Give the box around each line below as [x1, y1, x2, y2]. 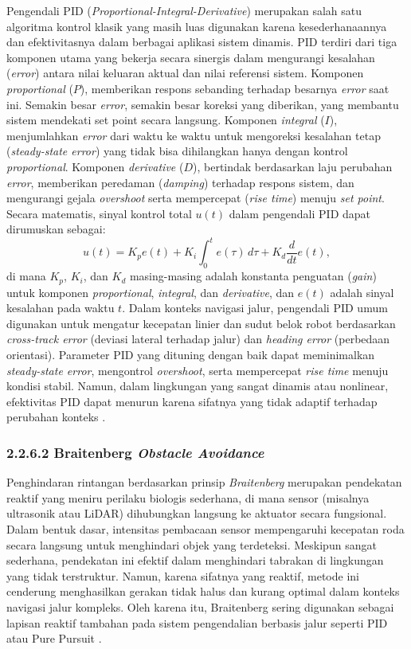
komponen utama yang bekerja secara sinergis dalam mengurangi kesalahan [6, 49, 375, 65]
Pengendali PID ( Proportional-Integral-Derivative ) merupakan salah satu [6, 2, 362, 18]
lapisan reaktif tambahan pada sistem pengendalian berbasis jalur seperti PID [6, 614, 388, 631]
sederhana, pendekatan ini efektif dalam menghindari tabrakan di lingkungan [6, 552, 384, 569]
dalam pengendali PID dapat [229, 205, 371, 221]
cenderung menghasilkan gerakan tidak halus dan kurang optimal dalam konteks [6, 583, 400, 600]
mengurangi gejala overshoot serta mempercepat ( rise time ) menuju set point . [6, 190, 385, 206]
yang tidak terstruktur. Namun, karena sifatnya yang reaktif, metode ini [6, 567, 359, 584]
